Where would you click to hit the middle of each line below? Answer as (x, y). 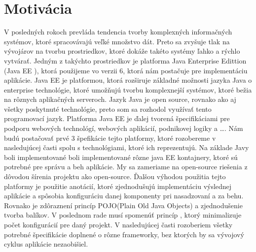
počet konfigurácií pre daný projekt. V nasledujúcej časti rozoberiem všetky (118, 224)
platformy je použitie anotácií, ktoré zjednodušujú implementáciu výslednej (118, 186)
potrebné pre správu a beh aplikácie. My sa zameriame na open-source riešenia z (126, 167)
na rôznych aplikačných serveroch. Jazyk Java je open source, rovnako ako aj (120, 99)
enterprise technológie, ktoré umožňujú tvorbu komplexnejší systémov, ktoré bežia (128, 89)
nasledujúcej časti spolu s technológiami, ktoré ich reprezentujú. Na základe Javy (127, 147)
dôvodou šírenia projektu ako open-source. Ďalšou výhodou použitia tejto (115, 176)
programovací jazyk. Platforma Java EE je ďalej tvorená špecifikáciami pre (117, 118)
